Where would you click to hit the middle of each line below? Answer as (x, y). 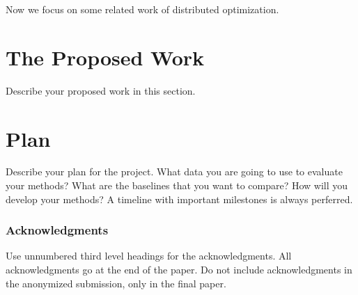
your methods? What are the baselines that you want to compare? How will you (177, 185)
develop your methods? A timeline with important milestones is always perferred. (179, 199)
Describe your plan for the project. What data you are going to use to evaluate (174, 172)
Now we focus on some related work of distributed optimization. (142, 9)
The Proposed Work (105, 57)
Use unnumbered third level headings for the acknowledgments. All (149, 256)
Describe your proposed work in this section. (101, 90)
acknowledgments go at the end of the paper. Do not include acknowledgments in (179, 270)
